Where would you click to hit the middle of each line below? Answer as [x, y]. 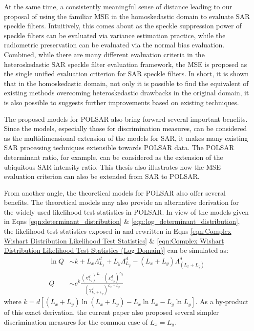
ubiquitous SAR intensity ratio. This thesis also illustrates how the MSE [113, 166]
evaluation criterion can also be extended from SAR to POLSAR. [102, 176]
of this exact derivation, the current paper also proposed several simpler [112, 312]
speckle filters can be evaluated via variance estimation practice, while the [115, 35]
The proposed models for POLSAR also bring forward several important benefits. [126, 119]
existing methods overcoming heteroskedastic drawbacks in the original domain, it [127, 93]
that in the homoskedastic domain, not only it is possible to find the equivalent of [126, 83]
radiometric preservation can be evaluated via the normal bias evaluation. [114, 45]
